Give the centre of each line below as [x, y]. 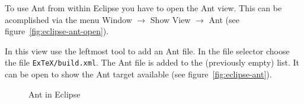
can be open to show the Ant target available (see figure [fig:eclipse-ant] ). [138, 74]
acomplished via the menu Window [68, 19]
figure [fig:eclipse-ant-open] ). [57, 31]
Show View [170, 19]
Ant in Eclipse [55, 94]
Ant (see [224, 19]
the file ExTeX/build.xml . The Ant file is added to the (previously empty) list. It [152, 62]
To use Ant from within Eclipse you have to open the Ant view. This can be [143, 8]
